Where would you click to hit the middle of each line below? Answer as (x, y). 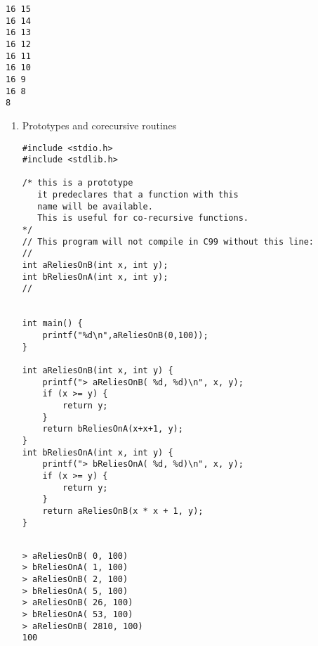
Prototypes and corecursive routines (99, 125)
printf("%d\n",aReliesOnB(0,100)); (125, 335)
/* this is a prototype (78, 183)
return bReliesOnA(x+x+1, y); (113, 429)
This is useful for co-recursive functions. (143, 218)
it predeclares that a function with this (138, 195)
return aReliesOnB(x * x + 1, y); (123, 511)
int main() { (52, 324)
